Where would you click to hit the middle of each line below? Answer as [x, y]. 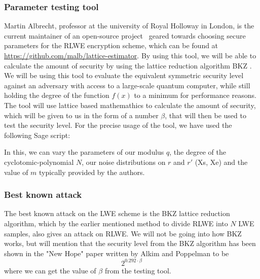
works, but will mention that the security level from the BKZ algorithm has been [130, 243]
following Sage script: [37, 135]
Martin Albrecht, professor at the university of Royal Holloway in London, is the [129, 26]
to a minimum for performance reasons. [195, 95]
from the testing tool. [138, 270]
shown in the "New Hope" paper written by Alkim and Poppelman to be [117, 253]
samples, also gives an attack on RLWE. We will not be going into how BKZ [123, 233]
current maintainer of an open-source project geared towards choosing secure [125, 35]
